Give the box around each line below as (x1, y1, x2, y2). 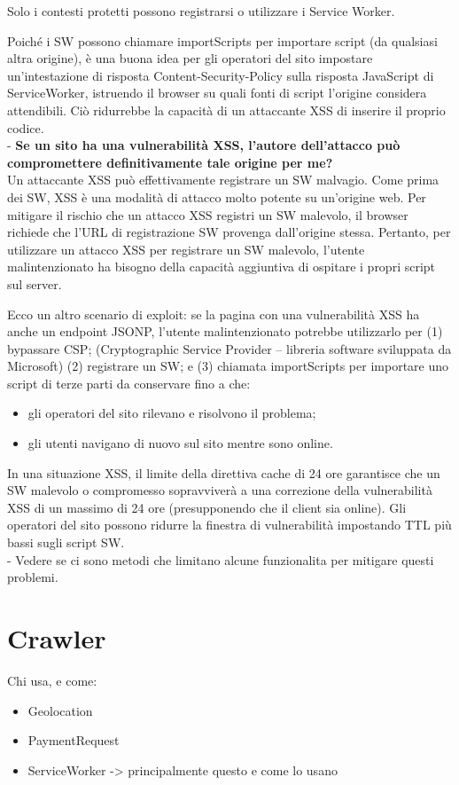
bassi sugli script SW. (7, 533, 125, 552)
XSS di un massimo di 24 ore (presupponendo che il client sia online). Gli (7, 498, 407, 516)
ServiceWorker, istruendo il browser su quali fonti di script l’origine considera (7, 83, 427, 102)
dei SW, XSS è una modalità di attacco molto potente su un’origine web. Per (7, 187, 426, 206)
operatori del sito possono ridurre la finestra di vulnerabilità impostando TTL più (7, 515, 452, 534)
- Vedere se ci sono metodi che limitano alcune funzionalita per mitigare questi (7, 550, 434, 569)
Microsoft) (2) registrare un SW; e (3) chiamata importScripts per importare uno (7, 357, 449, 375)
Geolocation (27, 701, 93, 719)
